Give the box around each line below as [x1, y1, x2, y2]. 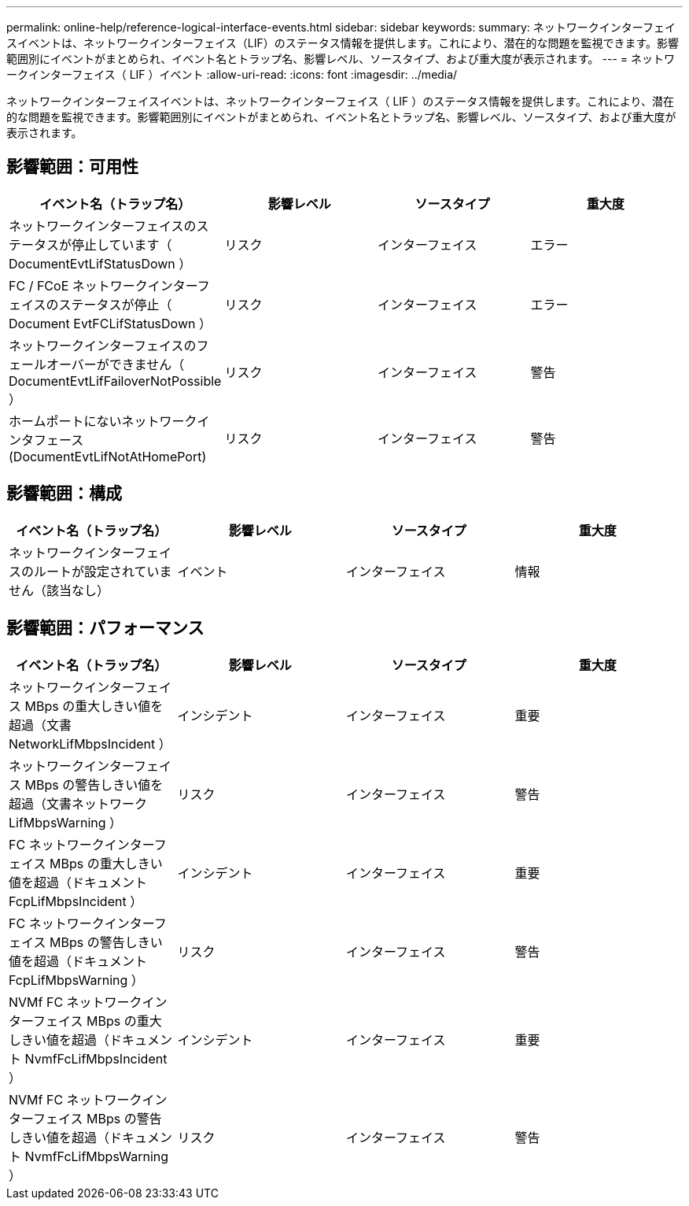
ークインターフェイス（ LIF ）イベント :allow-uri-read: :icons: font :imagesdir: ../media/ [6, 68, 458, 81]
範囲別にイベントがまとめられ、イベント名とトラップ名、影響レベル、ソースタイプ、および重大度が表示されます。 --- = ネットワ [6, 52, 676, 65]
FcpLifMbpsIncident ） [9, 893, 143, 909]
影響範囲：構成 [6, 483, 122, 504]
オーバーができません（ [46, 356, 185, 372]
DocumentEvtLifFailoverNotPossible [9, 372, 222, 389]
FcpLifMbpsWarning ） [9, 971, 144, 988]
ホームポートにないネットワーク [9, 412, 197, 429]
